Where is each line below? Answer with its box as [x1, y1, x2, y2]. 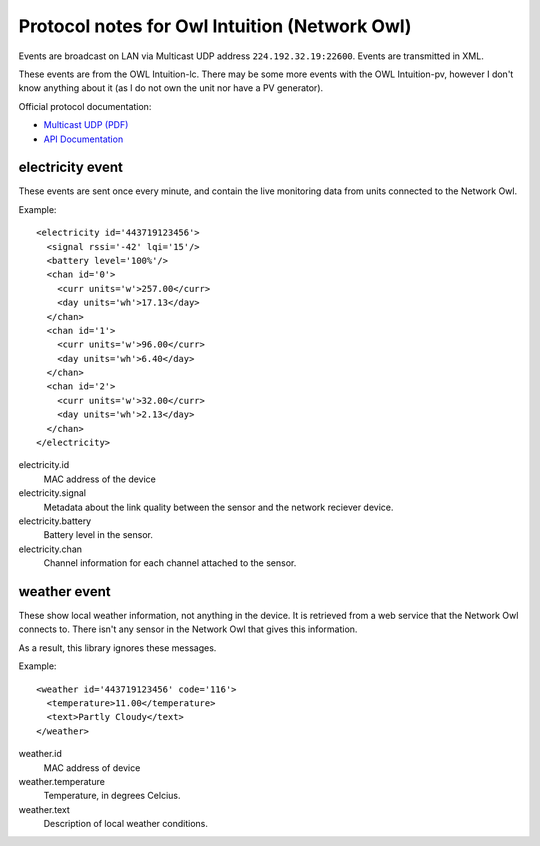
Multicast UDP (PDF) [43, 119, 129, 131]
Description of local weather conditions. [43, 818, 209, 830]
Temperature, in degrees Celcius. [43, 790, 181, 802]
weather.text [18, 803, 70, 815]
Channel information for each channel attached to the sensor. [43, 557, 297, 569]
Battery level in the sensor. [43, 529, 154, 541]
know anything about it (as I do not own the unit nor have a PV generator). [18, 82, 324, 94]
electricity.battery [18, 515, 92, 527]
